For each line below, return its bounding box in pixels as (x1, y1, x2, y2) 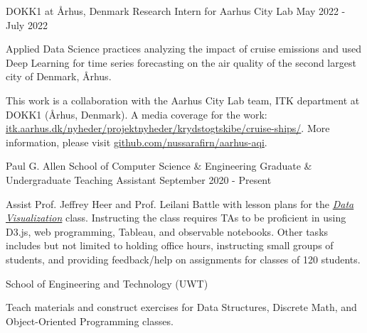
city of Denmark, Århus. (6, 69, 112, 84)
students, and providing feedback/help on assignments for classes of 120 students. (6, 251, 361, 266)
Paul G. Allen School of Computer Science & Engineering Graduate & (6, 158, 312, 173)
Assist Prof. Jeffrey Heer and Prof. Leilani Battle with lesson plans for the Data (6, 196, 354, 211)
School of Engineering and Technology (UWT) (6, 275, 208, 290)
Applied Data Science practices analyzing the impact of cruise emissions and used (6, 41, 362, 56)
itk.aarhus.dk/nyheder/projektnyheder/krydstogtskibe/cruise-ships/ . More (6, 121, 330, 136)
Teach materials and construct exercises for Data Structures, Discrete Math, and (6, 300, 357, 315)
